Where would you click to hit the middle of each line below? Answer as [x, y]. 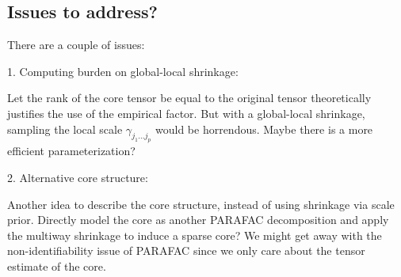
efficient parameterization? [71, 151]
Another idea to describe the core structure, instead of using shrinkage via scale [201, 204]
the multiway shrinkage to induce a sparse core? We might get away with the [195, 235]
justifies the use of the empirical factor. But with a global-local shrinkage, [186, 113]
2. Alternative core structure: [78, 177]
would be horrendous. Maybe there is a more [264, 129]
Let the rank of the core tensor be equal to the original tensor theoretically [189, 98]
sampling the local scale [65, 129]
